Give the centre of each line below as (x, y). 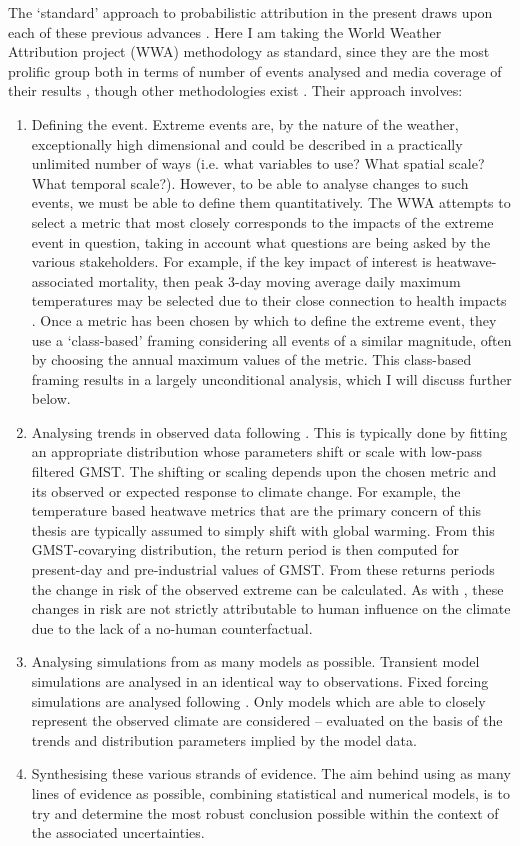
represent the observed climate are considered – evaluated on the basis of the (267, 720)
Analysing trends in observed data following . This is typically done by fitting (269, 431)
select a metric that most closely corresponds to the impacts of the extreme (262, 221)
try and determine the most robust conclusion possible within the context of (265, 812)
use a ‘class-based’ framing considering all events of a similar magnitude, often (271, 339)
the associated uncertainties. (118, 832)
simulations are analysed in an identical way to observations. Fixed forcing (260, 681)
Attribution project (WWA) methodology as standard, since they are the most (249, 51)
